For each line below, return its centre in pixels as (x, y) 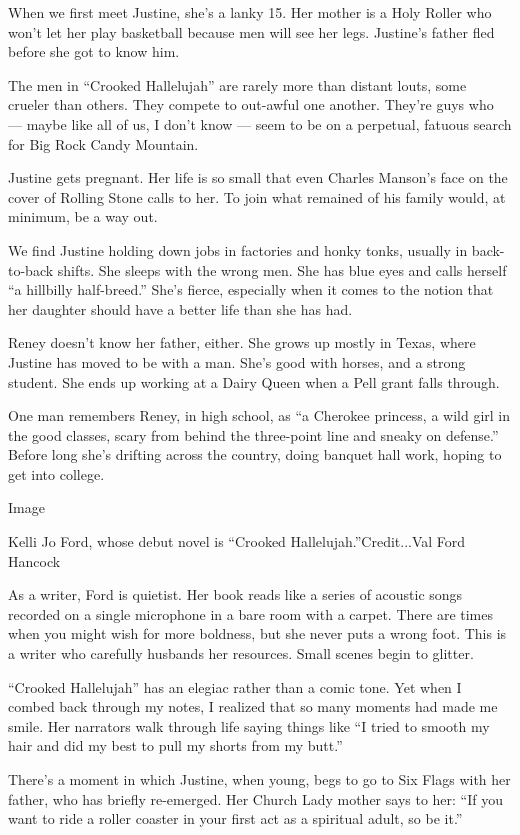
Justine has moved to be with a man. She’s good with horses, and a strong (237, 361)
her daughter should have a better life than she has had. (180, 308)
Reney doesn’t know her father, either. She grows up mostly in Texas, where (242, 342)
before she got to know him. (94, 51)
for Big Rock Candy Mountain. (103, 143)
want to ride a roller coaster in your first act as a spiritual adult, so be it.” (235, 818)
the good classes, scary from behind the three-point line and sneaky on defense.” (253, 434)
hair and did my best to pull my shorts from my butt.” (175, 745)
